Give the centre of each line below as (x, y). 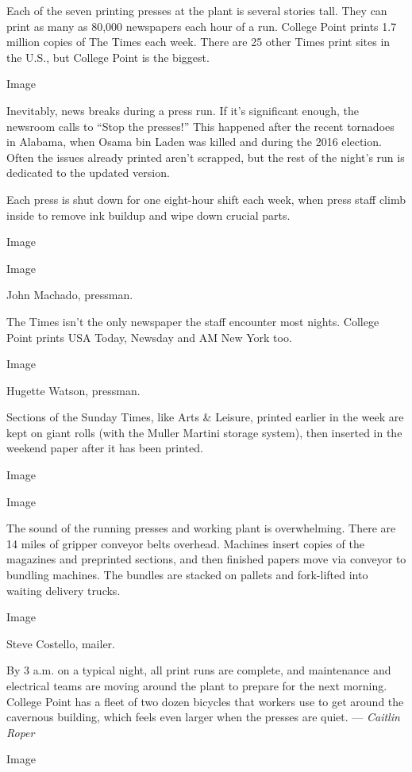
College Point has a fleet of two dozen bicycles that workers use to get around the (205, 701)
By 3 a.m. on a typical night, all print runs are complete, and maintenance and (199, 670)
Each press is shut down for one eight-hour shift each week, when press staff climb (206, 199)
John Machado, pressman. (70, 295)
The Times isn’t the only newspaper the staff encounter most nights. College (193, 321)
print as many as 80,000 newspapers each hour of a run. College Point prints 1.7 (202, 26)
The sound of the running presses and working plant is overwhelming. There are (201, 528)
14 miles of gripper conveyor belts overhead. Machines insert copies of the (185, 543)
